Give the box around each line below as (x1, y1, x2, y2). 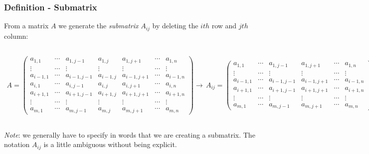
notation (4, 139, 30, 150)
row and (211, 20, 237, 31)
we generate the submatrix (58, 20, 139, 31)
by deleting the (152, 20, 198, 31)
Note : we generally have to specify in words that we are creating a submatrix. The (4, 129, 255, 140)
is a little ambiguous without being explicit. (43, 139, 177, 150)
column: (4, 30, 28, 41)
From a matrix (4, 20, 49, 31)
